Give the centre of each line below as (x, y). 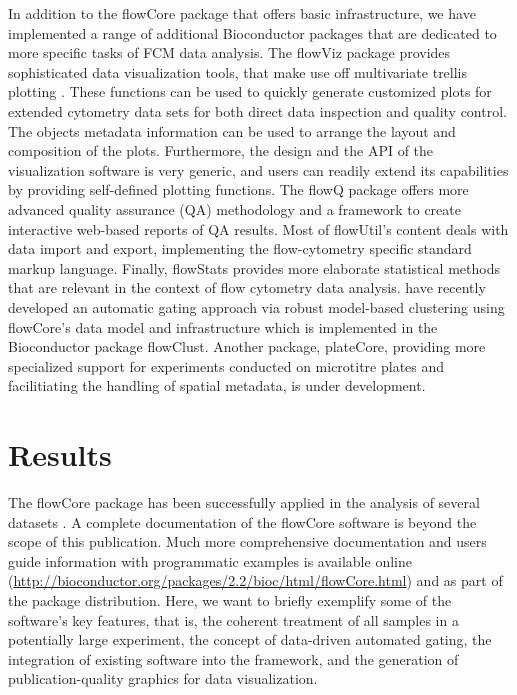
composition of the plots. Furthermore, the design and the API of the (221, 150)
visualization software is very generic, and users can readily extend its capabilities (258, 169)
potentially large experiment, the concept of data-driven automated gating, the (250, 639)
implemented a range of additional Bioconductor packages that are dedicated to (252, 32)
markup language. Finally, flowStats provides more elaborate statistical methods (254, 267)
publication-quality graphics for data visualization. (163, 678)
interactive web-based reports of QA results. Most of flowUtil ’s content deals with (258, 228)
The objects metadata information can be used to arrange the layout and (232, 130)
